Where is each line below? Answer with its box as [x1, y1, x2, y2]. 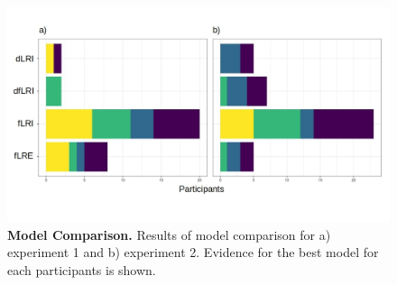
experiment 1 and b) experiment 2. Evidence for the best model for [7, 243, 379, 262]
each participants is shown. [7, 260, 156, 279]
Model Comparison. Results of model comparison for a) [7, 225, 331, 244]
